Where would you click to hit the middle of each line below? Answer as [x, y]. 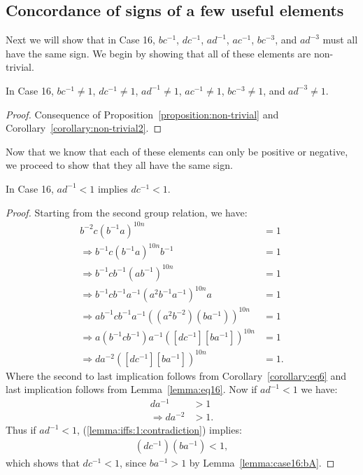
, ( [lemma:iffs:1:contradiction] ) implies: [159, 430]
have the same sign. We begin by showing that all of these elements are [158, 53]
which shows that [43, 462]
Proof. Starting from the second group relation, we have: [127, 212]
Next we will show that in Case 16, [81, 40]
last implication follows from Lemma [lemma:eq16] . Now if [131, 389]
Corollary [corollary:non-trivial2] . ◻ [84, 128]
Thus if [21, 430]
